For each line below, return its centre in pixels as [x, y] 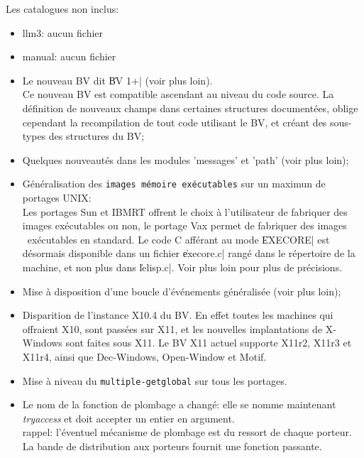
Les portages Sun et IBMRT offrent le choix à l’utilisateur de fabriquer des [185, 211]
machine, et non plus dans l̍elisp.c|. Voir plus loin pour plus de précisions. [182, 267]
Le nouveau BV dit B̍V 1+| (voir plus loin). [117, 80]
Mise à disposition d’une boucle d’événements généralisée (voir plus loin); [182, 291]
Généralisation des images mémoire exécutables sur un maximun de [174, 184]
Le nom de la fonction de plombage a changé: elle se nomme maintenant [179, 404]
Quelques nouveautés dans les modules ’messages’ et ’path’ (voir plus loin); [186, 159]
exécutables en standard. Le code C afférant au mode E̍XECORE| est [178, 239]
